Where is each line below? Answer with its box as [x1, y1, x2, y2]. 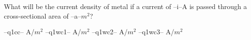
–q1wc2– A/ [92, 27, 128, 37]
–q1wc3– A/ [138, 27, 174, 37]
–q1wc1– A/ [45, 27, 81, 37]
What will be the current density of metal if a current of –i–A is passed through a [4, 1, 247, 11]
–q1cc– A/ [4, 27, 34, 37]
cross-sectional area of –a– [4, 10, 81, 20]
